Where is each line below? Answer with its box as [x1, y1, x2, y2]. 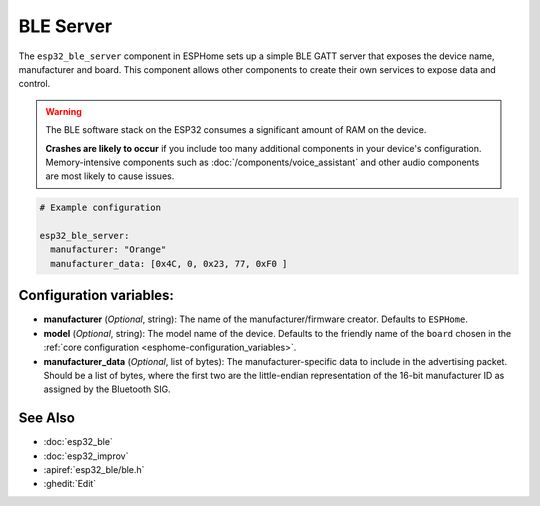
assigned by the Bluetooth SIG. [43, 383, 171, 395]
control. [18, 78, 51, 90]
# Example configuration [39, 202, 162, 214]
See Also [18, 410, 75, 427]
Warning [45, 105, 82, 117]
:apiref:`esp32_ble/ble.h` [43, 463, 145, 475]
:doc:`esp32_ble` [43, 436, 114, 448]
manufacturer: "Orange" [50, 244, 167, 255]
